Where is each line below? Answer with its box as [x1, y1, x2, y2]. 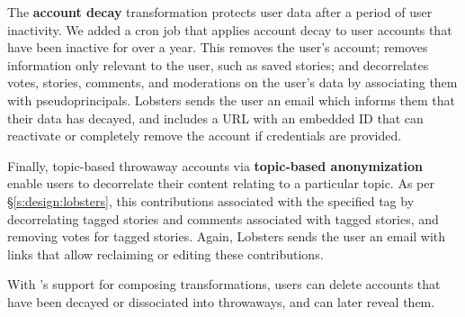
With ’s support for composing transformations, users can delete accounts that [7, 275, 441, 294]
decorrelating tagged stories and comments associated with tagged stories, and [7, 209, 439, 228]
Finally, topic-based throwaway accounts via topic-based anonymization [7, 156, 424, 175]
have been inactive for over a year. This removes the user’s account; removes [7, 38, 428, 57]
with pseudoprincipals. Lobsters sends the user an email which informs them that [7, 90, 455, 109]
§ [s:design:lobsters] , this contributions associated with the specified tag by [7, 191, 415, 210]
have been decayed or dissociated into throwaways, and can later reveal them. [7, 292, 435, 311]
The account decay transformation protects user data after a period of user [7, 3, 433, 21]
